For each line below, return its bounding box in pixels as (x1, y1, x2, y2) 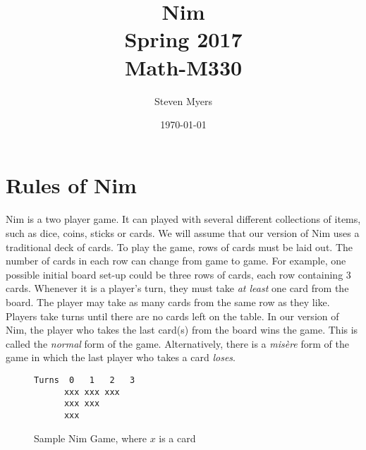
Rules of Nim (6, 170, 137, 199)
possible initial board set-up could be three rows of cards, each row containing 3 (6, 267, 351, 281)
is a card (159, 430, 196, 445)
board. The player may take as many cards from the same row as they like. (6, 295, 330, 310)
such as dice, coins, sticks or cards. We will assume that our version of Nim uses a (6, 226, 360, 241)
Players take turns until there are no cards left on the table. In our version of (6, 308, 339, 323)
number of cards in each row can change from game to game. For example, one (6, 253, 346, 268)
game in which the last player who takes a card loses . (6, 350, 236, 365)
